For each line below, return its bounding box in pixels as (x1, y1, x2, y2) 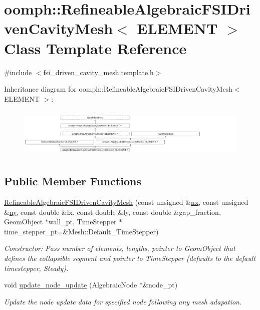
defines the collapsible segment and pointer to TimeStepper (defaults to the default (4, 252, 256, 263)
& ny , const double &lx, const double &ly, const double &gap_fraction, (4, 206, 221, 217)
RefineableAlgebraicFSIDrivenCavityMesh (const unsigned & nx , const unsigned (4, 196, 248, 207)
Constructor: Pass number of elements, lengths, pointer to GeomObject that (4, 243, 235, 253)
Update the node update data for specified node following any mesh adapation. (4, 296, 242, 306)
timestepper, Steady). (4, 262, 69, 273)
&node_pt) (143, 279, 178, 290)
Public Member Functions (4, 173, 141, 189)
